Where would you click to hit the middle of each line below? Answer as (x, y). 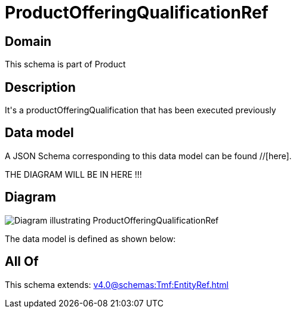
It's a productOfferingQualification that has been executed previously (141, 110)
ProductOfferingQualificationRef (137, 13)
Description (40, 87)
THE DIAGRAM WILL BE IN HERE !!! (73, 174)
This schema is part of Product (65, 64)
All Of (22, 262)
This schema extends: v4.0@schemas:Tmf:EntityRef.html (117, 284)
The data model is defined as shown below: (90, 238)
